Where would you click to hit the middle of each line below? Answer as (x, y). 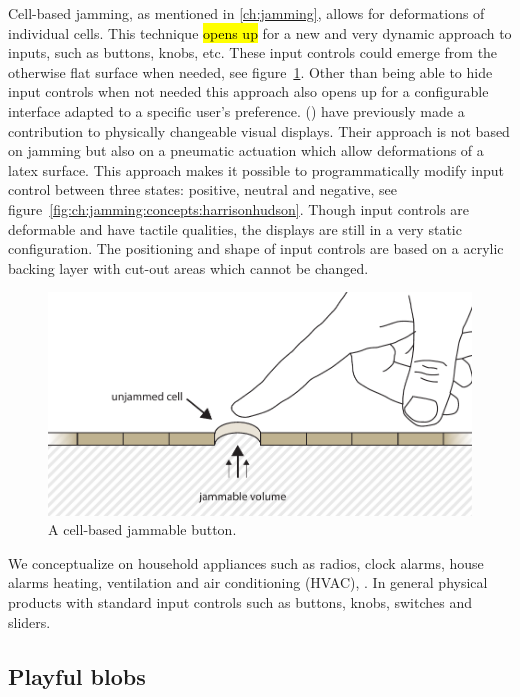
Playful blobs (77, 675)
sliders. (29, 621)
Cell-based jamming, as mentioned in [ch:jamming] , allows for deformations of (246, 13)
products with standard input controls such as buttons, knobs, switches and (240, 601)
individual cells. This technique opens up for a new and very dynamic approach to (260, 32)
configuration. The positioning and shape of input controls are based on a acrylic (256, 248)
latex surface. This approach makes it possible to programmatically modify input (256, 169)
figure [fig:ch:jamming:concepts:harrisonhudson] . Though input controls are (239, 208)
